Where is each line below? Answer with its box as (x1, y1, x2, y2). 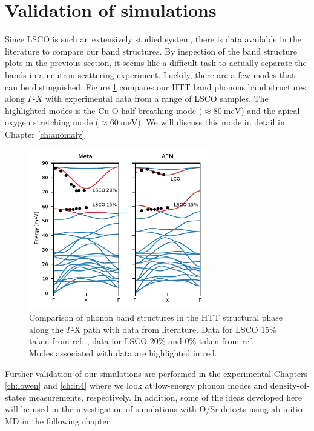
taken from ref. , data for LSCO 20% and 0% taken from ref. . (29, 335, 260, 347)
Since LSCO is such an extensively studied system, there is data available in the (5, 33, 301, 45)
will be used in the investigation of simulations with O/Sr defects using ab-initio (5, 403, 303, 415)
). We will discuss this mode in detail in (137, 116, 285, 129)
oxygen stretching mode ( (5, 116, 99, 129)
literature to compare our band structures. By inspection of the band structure (5, 44, 298, 57)
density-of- (270, 379, 310, 392)
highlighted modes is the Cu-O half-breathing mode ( (5, 104, 203, 116)
